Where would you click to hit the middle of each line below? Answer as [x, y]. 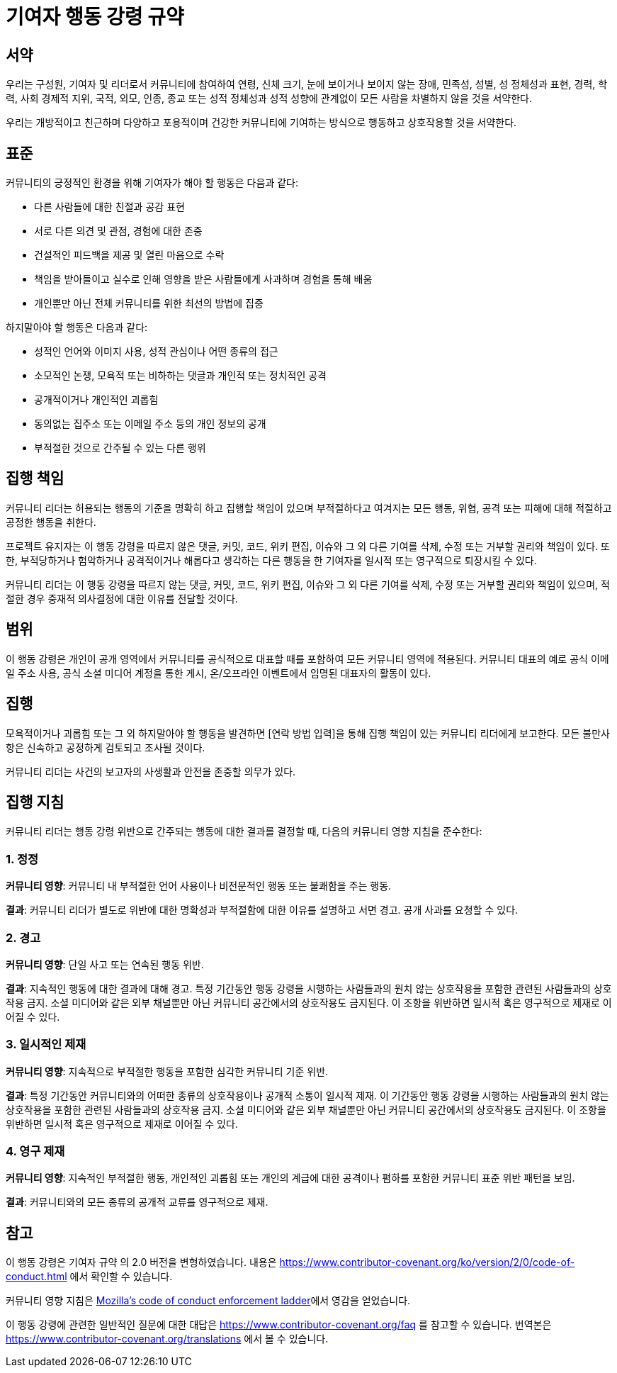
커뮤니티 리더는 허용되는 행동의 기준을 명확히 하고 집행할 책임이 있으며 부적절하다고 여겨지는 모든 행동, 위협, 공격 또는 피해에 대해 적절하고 [309, 508]
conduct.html [36, 1277]
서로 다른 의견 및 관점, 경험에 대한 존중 [118, 231]
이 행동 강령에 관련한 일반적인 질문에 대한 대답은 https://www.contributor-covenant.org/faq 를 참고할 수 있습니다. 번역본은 [279, 1325]
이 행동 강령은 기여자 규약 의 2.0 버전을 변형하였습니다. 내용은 [141, 1262]
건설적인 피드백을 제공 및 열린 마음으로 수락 [129, 255]
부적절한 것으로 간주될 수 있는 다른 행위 [120, 448]
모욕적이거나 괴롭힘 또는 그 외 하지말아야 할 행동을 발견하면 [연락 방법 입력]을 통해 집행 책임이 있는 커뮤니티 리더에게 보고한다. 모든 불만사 [308, 733]
